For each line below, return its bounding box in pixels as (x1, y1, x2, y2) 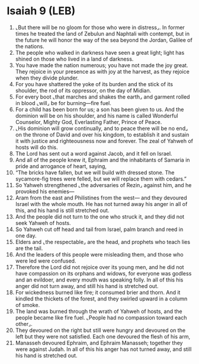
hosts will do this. (15, 144, 58, 151)
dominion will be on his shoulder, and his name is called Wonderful (15, 112, 178, 119)
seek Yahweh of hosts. (15, 219, 71, 226)
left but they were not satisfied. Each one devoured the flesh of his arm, (15, 333, 191, 340)
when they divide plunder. (15, 74, 79, 81)
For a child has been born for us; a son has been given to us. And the (15, 106, 184, 113)
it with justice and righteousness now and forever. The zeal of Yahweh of (15, 137, 194, 144)
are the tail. (15, 245, 43, 252)
